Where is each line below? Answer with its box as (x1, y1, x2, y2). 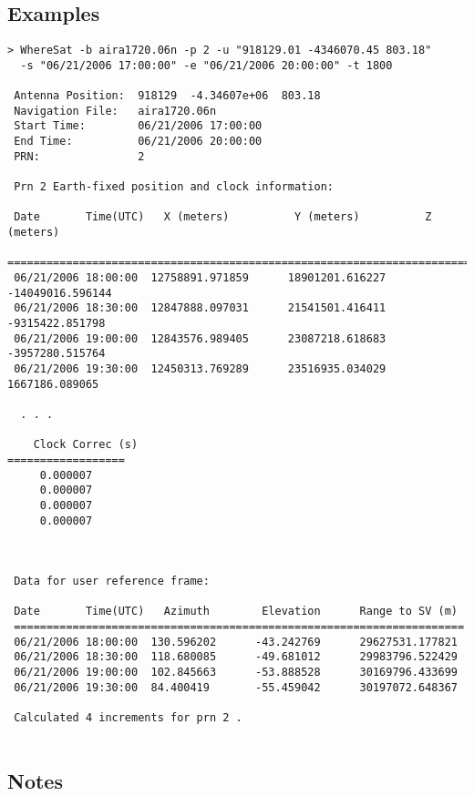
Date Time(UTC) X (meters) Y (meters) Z (14, 210, 432, 224)
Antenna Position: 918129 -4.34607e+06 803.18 (14, 89, 321, 103)
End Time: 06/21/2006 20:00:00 (14, 135, 263, 148)
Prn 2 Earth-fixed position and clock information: (14, 180, 334, 194)
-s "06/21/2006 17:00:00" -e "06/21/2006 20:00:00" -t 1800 (20, 58, 393, 72)
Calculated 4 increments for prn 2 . (14, 711, 242, 725)
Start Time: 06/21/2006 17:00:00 (14, 119, 263, 133)
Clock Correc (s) (33, 438, 139, 452)
